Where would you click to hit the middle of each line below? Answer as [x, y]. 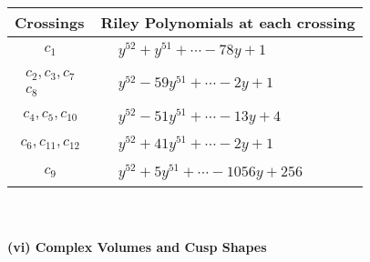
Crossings [50, 22]
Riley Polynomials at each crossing [228, 22]
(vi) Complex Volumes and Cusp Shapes [137, 246]
